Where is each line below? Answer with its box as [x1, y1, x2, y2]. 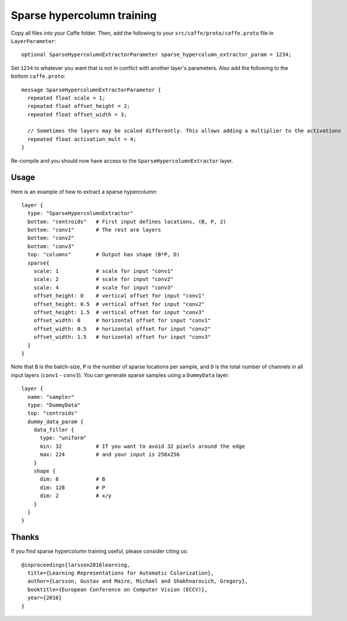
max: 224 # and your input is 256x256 [39, 451, 180, 458]
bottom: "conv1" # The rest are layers [27, 227, 161, 233]
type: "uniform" [39, 435, 87, 441]
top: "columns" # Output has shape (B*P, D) [27, 251, 180, 258]
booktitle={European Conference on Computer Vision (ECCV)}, [27, 586, 208, 593]
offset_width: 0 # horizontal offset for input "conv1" [33, 317, 211, 324]
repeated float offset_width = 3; [27, 111, 127, 118]
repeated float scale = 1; [27, 94, 105, 101]
